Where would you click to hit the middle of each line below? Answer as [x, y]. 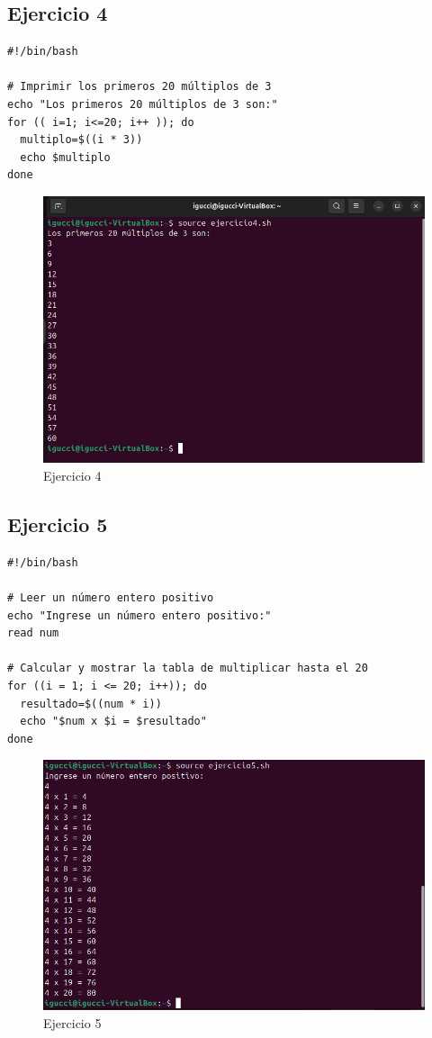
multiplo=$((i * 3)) [81, 140]
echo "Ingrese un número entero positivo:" [139, 615]
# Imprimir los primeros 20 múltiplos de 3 [139, 87]
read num [33, 633]
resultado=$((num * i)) [91, 704]
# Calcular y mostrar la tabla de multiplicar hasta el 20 [188, 668]
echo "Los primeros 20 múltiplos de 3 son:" [143, 104]
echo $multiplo [65, 157]
